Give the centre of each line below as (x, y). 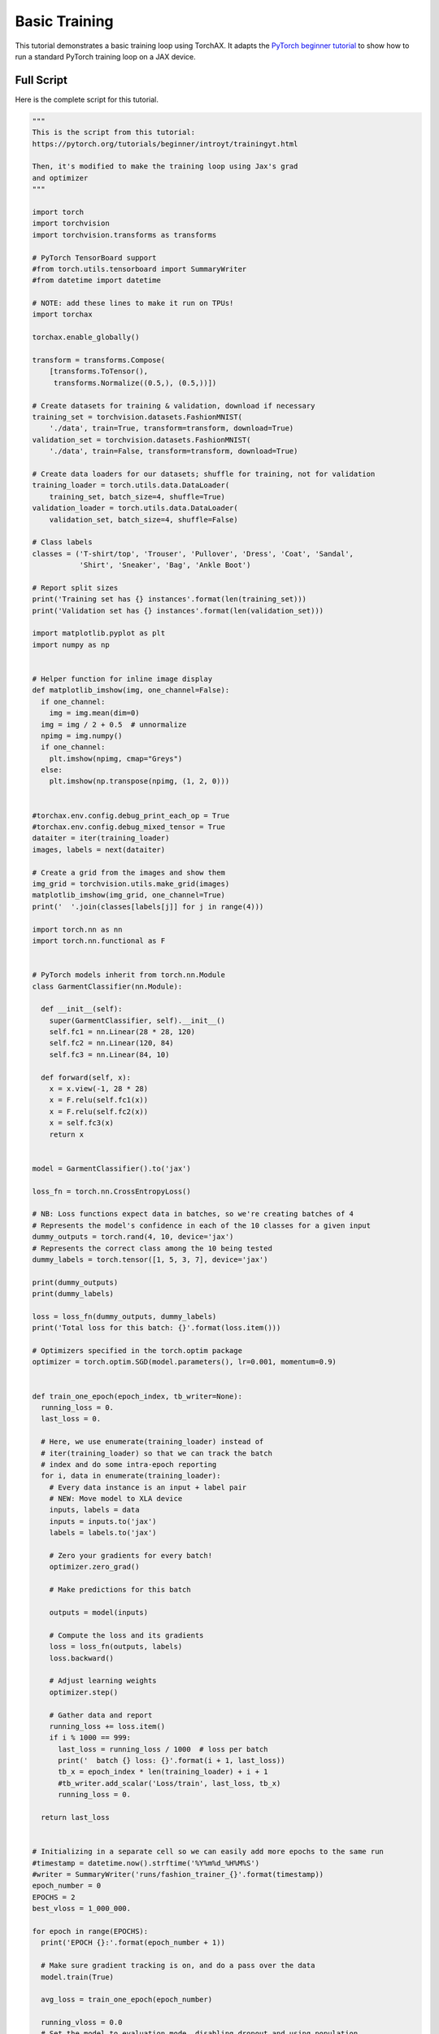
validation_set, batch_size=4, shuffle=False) (144, 519)
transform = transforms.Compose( (99, 360)
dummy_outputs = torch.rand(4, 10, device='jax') (133, 1237)
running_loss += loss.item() (107, 1726)
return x (67, 1134)
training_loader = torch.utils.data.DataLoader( (131, 485)
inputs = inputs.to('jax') (103, 1521)
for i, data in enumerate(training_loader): (131, 1476)
